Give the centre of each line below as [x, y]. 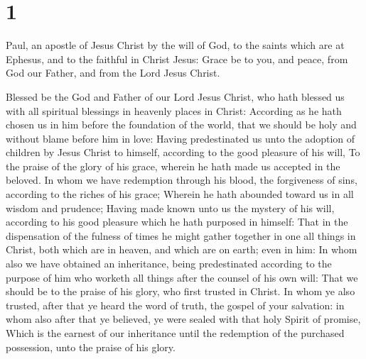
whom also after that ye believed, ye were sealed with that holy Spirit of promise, [183, 319]
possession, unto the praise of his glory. [91, 347]
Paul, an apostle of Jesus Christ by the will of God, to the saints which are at [175, 45]
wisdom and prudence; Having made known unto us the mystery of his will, [170, 208]
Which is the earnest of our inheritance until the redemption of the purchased [175, 333]
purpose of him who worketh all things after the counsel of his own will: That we [182, 277]
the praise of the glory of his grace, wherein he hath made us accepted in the [173, 166]
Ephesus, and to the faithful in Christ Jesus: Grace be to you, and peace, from [177, 59]
